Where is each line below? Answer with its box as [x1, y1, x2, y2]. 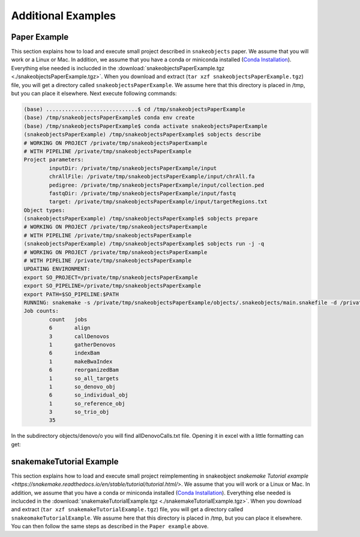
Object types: [23, 207, 65, 213]
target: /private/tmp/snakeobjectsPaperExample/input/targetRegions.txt [49, 198, 268, 205]
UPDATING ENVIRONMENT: [23, 265, 91, 273]
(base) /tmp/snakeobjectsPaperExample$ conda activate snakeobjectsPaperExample [23, 123, 268, 129]
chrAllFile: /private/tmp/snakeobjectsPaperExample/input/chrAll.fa [49, 173, 255, 180]
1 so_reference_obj [49, 400, 125, 407]
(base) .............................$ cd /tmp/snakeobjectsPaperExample [23, 106, 245, 112]
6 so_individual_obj [49, 392, 128, 399]
